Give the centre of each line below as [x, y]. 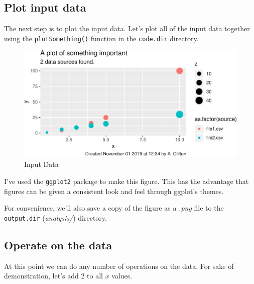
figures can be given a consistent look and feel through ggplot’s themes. [114, 191]
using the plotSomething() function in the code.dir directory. [101, 38]
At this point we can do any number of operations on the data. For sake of [119, 266]
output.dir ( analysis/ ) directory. [55, 217]
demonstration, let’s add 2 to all [53, 276]
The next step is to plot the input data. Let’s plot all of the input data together [127, 28]
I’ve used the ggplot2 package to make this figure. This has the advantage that [126, 181]
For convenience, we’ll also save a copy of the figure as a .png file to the [114, 208]
